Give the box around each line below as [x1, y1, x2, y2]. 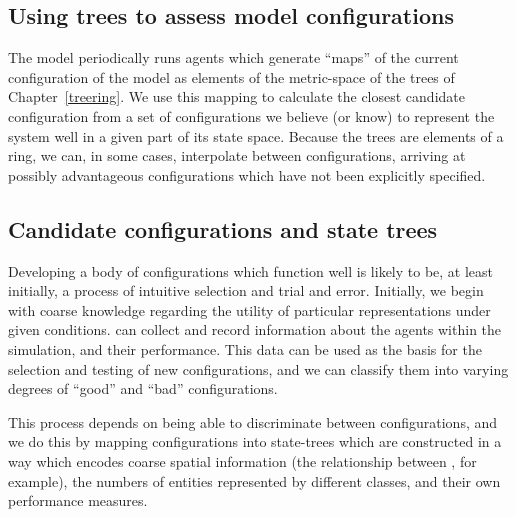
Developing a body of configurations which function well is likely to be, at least [8, 260, 494, 281]
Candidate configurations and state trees [8, 213, 438, 244]
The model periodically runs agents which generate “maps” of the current [8, 47, 459, 68]
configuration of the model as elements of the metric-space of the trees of [8, 66, 455, 87]
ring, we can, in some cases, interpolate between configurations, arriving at [8, 145, 466, 166]
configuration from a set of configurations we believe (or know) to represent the [8, 105, 495, 126]
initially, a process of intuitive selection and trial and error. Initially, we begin [8, 280, 484, 301]
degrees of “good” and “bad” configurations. [8, 378, 278, 399]
